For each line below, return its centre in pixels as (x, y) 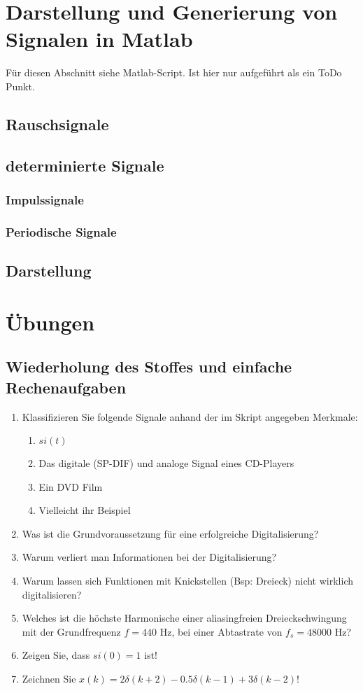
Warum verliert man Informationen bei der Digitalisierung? (149, 557)
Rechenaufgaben (66, 387)
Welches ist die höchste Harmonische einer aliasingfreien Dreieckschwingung (184, 618)
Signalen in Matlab (99, 39)
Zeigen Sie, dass (56, 655)
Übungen (50, 322)
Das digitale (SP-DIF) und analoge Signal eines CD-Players (166, 463)
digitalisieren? (52, 594)
